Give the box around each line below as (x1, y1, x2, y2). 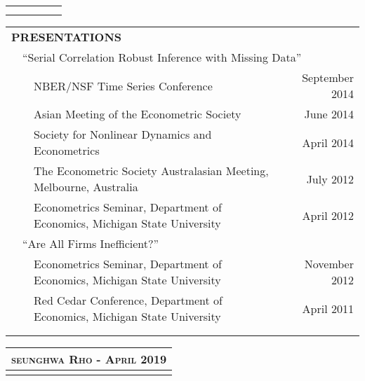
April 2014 (302, 134, 354, 151)
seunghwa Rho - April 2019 (11, 351, 167, 367)
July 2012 (306, 170, 354, 187)
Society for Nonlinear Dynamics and (34, 126, 212, 142)
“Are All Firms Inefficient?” (22, 235, 159, 251)
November (304, 256, 354, 272)
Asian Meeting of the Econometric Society (34, 106, 241, 122)
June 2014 (304, 106, 354, 122)
